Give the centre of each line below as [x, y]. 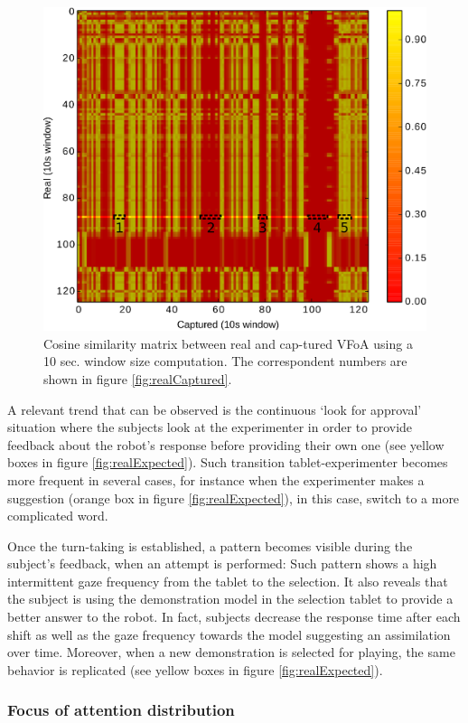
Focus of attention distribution [121, 710]
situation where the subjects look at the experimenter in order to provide [210, 427]
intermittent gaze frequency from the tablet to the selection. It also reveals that [228, 581]
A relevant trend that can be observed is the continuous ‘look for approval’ [215, 409]
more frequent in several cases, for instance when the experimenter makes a [216, 479]
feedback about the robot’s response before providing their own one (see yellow [226, 444]
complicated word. [58, 516]
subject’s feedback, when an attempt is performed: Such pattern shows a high [222, 563]
